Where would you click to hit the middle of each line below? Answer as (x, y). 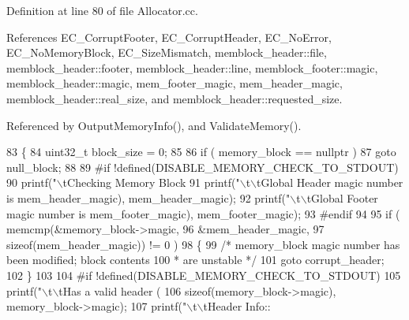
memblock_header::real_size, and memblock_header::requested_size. (174, 98)
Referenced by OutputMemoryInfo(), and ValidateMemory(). (154, 125)
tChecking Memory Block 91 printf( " (151, 182)
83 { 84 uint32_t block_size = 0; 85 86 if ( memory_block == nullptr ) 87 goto (201, 152)
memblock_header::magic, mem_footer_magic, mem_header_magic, (174, 83)
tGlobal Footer (342, 197)
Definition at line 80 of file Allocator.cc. (102, 10)
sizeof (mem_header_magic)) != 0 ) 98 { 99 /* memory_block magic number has (203, 244)
